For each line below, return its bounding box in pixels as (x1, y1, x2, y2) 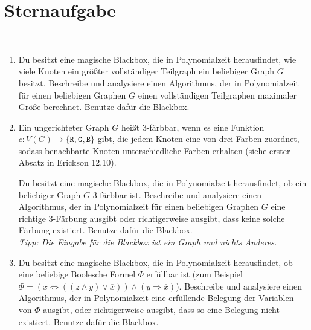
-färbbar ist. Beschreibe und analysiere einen (97, 188, 262, 201)
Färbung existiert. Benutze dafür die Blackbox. (18, 224, 193, 236)
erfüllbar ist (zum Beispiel (146, 268, 243, 280)
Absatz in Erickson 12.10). (18, 156, 117, 169)
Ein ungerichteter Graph (18, 120, 109, 133)
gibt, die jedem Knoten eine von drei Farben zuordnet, (97, 132, 300, 145)
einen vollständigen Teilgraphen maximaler (138, 88, 297, 101)
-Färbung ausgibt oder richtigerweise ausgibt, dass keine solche (53, 212, 285, 224)
